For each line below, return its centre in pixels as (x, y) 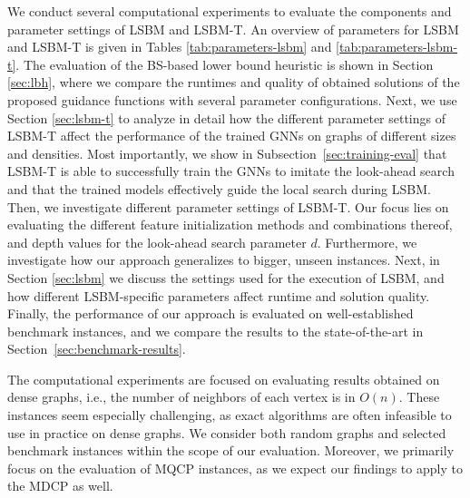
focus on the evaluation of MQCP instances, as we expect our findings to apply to (235, 468)
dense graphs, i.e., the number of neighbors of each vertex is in (181, 397)
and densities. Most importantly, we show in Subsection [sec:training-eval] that (227, 153)
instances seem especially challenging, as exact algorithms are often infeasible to (230, 415)
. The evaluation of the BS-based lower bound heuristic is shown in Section (225, 64)
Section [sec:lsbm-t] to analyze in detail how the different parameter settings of (227, 117)
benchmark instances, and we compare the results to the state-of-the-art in (215, 331)
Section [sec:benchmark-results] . (97, 349)
